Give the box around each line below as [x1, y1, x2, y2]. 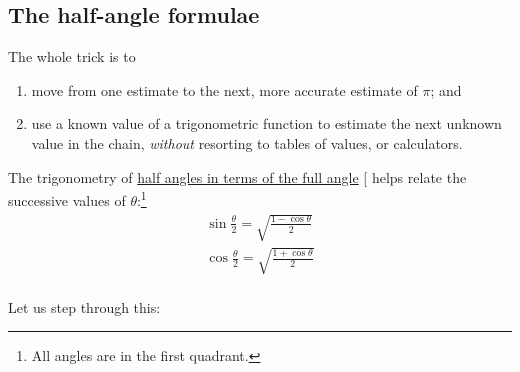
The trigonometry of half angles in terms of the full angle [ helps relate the [8, 166, 467, 187]
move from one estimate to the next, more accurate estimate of [31, 79, 418, 100]
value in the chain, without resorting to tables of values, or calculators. [31, 132, 463, 153]
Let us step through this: [8, 296, 161, 317]
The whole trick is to [8, 46, 136, 67]
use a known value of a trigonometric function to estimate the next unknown [31, 113, 502, 134]
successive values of [8, 189, 126, 210]
